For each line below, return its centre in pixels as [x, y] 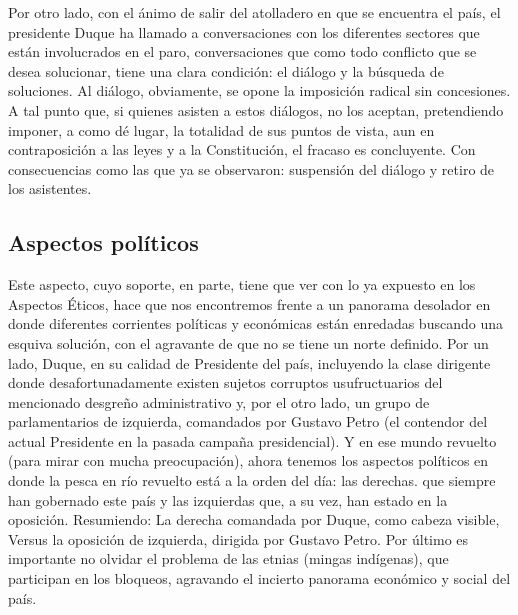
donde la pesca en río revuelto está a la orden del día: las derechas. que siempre [252, 480]
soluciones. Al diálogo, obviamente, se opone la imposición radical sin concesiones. [259, 90]
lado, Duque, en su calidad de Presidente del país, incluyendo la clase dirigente [249, 362]
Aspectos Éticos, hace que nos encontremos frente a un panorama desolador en [249, 303]
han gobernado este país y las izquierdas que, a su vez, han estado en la [228, 499]
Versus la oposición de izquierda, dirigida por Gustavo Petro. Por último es [238, 538]
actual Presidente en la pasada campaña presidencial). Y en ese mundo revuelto [252, 440]
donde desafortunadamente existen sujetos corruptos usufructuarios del [225, 382]
